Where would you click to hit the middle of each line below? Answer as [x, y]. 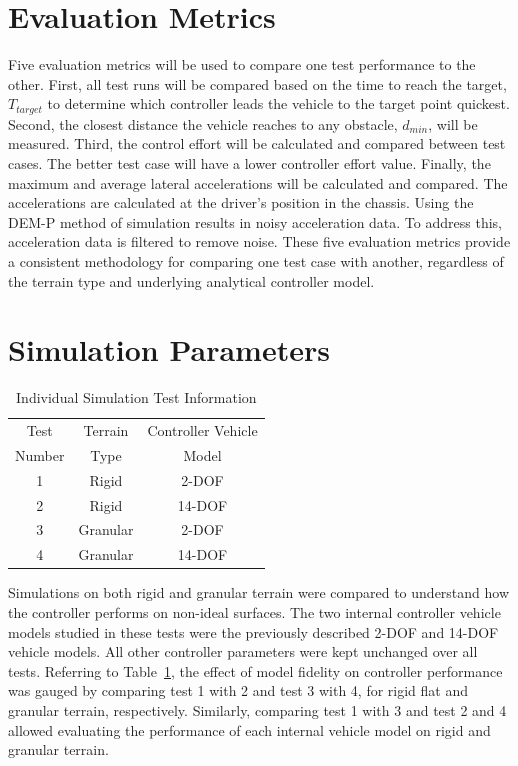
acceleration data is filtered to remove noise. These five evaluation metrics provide [259, 241]
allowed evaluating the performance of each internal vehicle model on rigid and [249, 729]
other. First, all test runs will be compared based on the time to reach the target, [257, 83]
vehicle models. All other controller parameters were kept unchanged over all [243, 651]
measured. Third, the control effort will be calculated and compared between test [257, 143]
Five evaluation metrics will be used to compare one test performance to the [242, 64]
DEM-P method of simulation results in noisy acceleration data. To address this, [255, 221]
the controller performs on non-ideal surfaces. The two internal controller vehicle [254, 611]
